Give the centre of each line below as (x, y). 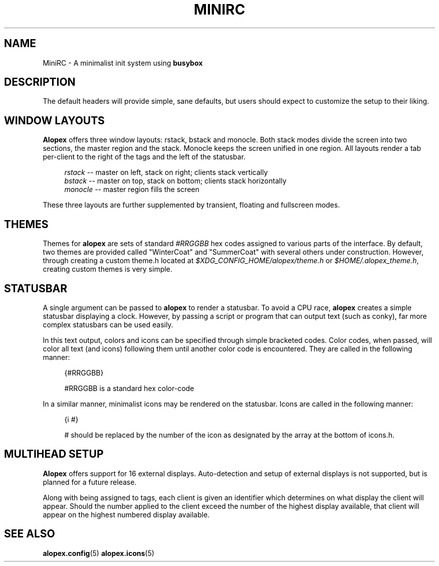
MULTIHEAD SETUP (54, 454)
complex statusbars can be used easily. (108, 324)
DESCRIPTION (40, 82)
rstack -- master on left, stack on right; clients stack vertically (166, 172)
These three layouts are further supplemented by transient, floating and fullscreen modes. (191, 205)
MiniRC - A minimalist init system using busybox (123, 63)
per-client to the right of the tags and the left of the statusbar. (144, 157)
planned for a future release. (90, 482)
